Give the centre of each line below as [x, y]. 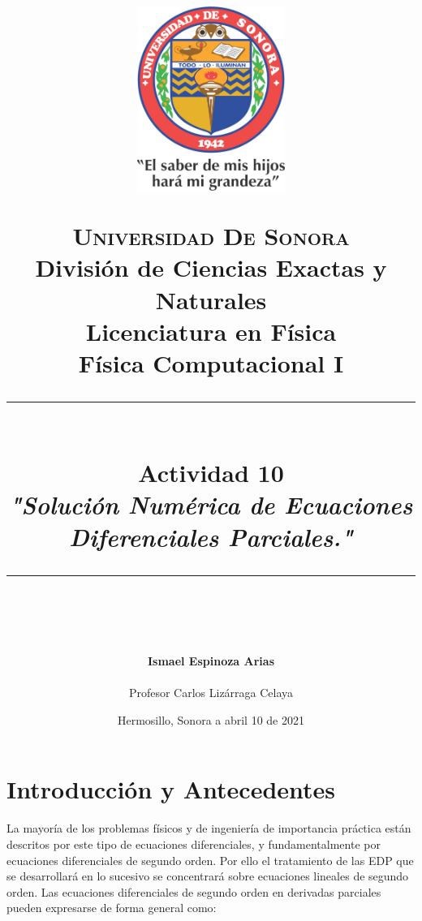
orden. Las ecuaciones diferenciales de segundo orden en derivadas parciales [194, 891]
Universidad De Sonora [211, 236]
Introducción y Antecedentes [171, 789]
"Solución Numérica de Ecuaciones [211, 505]
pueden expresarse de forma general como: [112, 908]
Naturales [211, 299]
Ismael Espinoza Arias [211, 661]
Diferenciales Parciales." [211, 536]
